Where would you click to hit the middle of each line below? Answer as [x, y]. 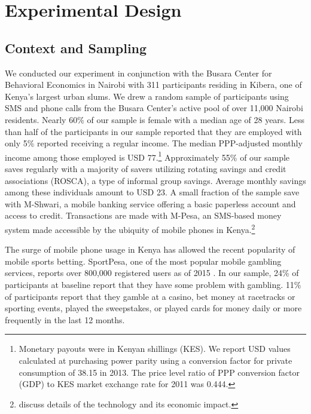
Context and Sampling [76, 47]
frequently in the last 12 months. [65, 319]
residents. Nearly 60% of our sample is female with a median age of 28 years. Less [155, 119]
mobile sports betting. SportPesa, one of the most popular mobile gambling [143, 261]
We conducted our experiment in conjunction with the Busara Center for [138, 73]
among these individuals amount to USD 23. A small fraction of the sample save [152, 192]
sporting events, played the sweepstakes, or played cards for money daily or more [153, 308]
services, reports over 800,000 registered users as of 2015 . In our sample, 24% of [152, 273]
